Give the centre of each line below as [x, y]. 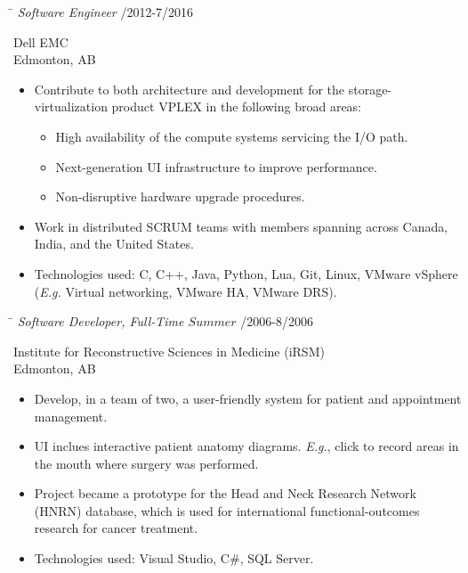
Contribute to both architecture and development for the [190, 89]
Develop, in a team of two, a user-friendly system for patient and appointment [248, 398]
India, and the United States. [114, 244]
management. [71, 416]
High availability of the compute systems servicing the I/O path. [232, 136]
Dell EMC [41, 41]
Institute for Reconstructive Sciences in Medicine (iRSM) [169, 351]
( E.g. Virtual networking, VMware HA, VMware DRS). [186, 291]
